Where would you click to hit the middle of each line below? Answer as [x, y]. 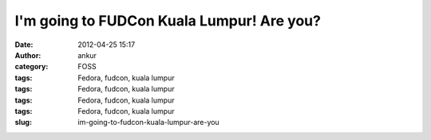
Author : [28, 55]
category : [32, 67]
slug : [23, 122]
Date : [24, 45]
